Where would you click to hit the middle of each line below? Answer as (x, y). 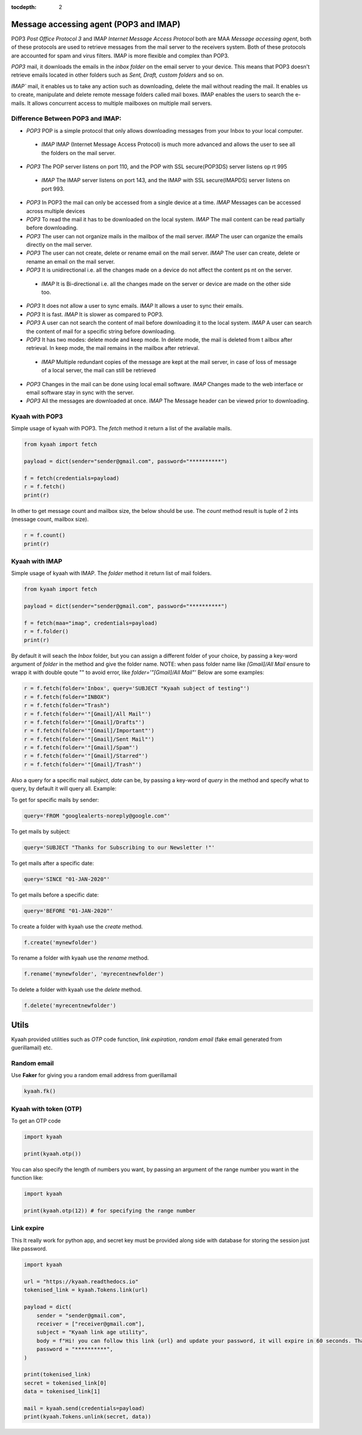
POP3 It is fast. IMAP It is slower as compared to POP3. (95, 314)
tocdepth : (24, 7)
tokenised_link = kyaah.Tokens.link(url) (86, 1290)
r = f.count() (45, 535)
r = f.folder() (46, 632)
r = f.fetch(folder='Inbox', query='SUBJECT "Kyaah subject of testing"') (137, 689)
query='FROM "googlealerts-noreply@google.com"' (97, 816)
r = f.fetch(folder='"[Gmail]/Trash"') (83, 764)
